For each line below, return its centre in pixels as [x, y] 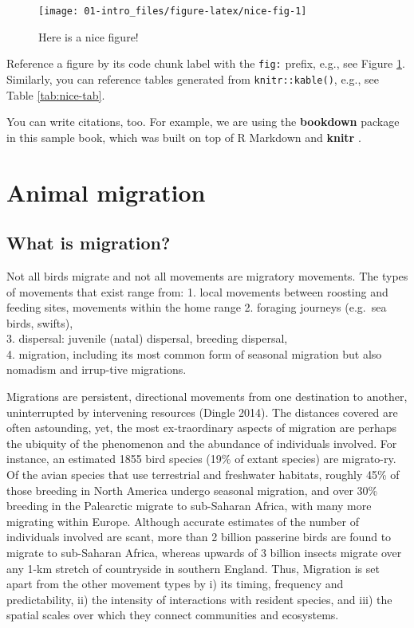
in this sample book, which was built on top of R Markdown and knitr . [184, 137]
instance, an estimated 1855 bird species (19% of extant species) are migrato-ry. [201, 459]
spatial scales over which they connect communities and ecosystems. [173, 615]
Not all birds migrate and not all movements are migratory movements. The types [207, 275]
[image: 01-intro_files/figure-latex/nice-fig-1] [173, 11]
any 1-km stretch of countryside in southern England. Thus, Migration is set [193, 568]
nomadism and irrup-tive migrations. [97, 369]
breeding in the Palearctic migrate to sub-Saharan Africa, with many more [189, 506]
